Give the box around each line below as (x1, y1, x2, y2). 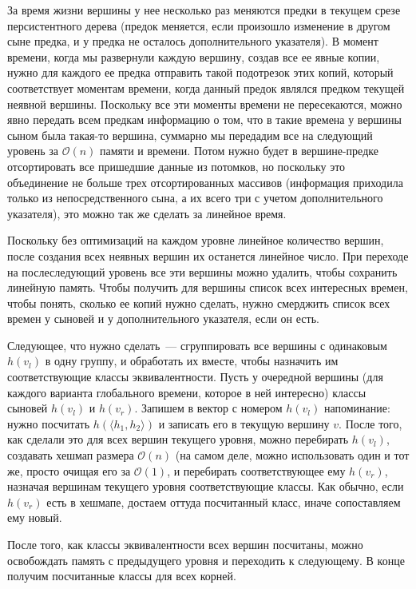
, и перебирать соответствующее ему (167, 462, 346, 479)
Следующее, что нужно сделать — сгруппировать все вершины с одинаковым (7, 336, 387, 353)
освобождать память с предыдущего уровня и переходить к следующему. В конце (7, 551, 405, 568)
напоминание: (323, 400, 390, 416)
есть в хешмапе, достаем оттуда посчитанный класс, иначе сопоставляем (46, 493, 401, 510)
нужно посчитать (7, 415, 90, 432)
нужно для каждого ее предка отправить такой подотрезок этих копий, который (7, 64, 394, 81)
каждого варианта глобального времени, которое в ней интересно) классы (7, 384, 366, 400)
